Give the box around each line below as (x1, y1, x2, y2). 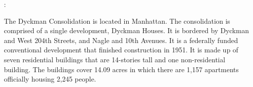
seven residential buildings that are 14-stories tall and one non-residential (4, 54, 225, 64)
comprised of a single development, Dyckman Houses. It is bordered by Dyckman (4, 25, 249, 36)
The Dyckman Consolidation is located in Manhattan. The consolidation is (4, 15, 230, 26)
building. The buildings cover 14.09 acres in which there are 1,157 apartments (4, 64, 239, 74)
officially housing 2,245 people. (4, 74, 96, 84)
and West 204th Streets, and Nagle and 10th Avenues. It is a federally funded (4, 35, 238, 45)
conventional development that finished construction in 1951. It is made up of (4, 44, 239, 55)
